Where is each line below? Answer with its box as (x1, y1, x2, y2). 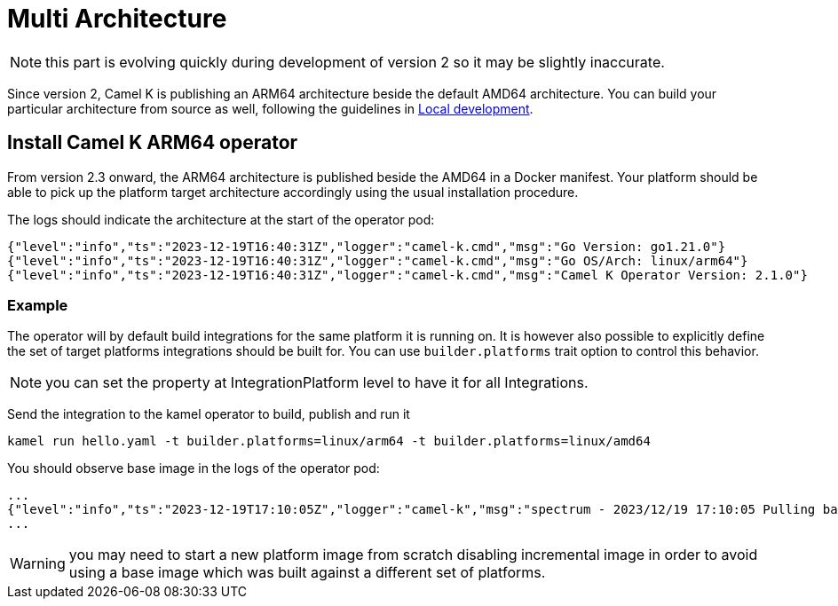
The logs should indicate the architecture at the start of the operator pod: (7, 211, 435, 227)
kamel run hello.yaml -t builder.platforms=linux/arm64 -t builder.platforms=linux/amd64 (7, 434, 651, 449)
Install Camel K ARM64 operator (7, 131, 298, 154)
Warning (10, 555, 66, 573)
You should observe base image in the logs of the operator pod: (7, 460, 380, 476)
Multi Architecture (7, 4, 227, 34)
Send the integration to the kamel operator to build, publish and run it (7, 406, 410, 422)
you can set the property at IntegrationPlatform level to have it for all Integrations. (45, 374, 589, 392)
